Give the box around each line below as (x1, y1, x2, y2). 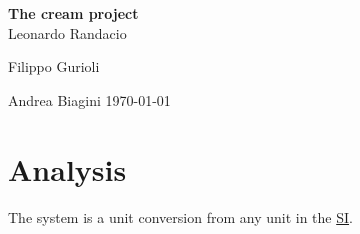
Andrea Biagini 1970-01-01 (8, 89, 171, 110)
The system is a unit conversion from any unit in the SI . (8, 206, 353, 227)
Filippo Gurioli (8, 56, 100, 77)
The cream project (8, 3, 139, 23)
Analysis (8, 148, 127, 189)
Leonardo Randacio (8, 22, 127, 43)
